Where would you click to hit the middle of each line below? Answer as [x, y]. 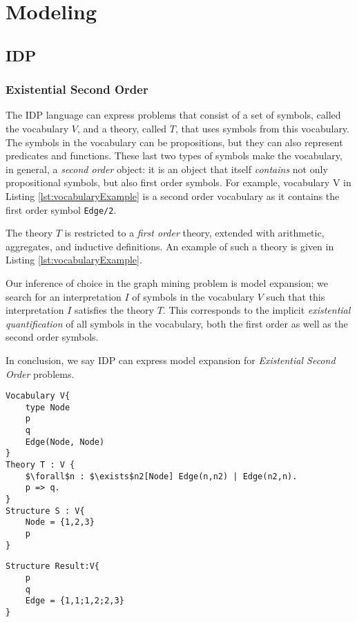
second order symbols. [52, 337]
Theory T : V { [40, 465]
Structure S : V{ [45, 511]
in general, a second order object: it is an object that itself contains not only [167, 169]
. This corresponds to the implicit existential [257, 310]
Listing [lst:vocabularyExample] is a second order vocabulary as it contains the [173, 195]
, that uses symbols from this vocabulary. [262, 128]
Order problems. [40, 373]
